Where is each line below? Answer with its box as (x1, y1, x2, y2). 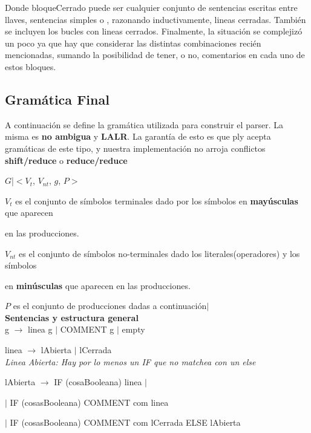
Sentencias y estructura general (5, 311, 139, 324)
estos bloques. (5, 60, 56, 73)
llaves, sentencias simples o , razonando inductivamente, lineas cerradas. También (5, 13, 306, 25)
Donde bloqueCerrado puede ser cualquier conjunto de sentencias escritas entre (5, 1, 298, 13)
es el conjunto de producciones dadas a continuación (13, 299, 207, 312)
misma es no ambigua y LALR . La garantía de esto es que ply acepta (5, 130, 271, 143)
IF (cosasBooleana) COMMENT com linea (10, 396, 169, 408)
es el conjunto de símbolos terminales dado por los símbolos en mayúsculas (15, 194, 298, 207)
